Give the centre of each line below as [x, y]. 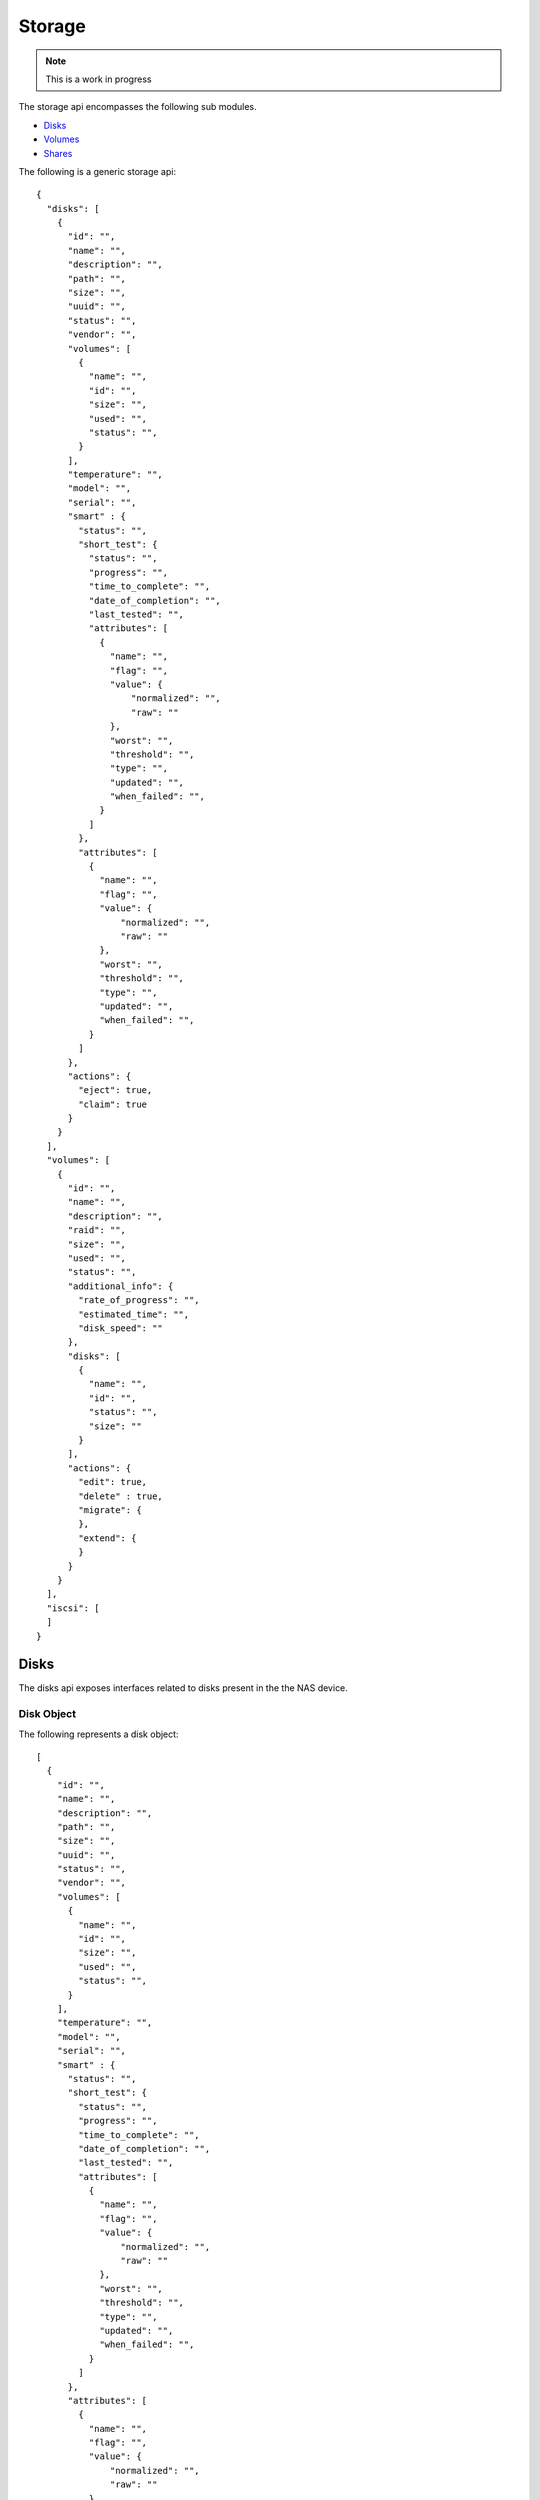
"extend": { [107, 1538]
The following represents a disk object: [98, 1734]
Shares [58, 153]
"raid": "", [97, 1230]
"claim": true [113, 1104]
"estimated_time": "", [134, 1314]
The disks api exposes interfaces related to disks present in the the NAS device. [183, 1688]
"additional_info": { [120, 1286]
